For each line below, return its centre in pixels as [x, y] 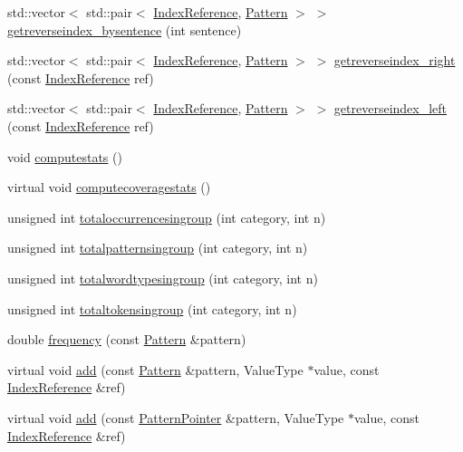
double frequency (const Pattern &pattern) [127, 339]
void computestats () [65, 156]
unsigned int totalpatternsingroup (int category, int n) [158, 248]
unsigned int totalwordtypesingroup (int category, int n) [163, 278]
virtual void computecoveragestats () [109, 187]
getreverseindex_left [391, 108]
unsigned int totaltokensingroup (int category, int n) [152, 308]
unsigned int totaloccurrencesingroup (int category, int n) [167, 217]
